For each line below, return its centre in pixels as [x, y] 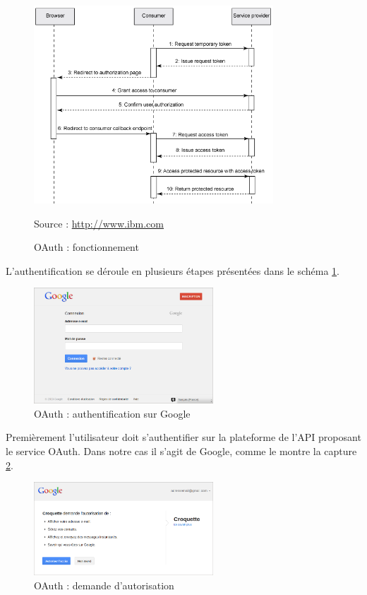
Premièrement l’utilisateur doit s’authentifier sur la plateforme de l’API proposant [183, 437]
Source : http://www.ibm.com [99, 223]
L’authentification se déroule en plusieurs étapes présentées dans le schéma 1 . [173, 270]
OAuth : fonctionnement [86, 247]
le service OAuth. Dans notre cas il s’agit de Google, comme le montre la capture [181, 451]
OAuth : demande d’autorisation [104, 585]
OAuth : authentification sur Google [112, 413]
